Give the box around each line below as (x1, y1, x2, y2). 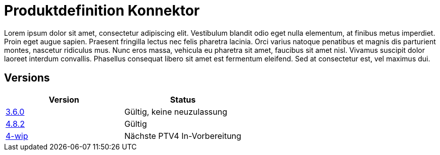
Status (170, 94, 196, 105)
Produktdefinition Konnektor (4, 2, 200, 19)
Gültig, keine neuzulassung (124, 106, 227, 117)
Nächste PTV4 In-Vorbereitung (124, 130, 241, 141)
